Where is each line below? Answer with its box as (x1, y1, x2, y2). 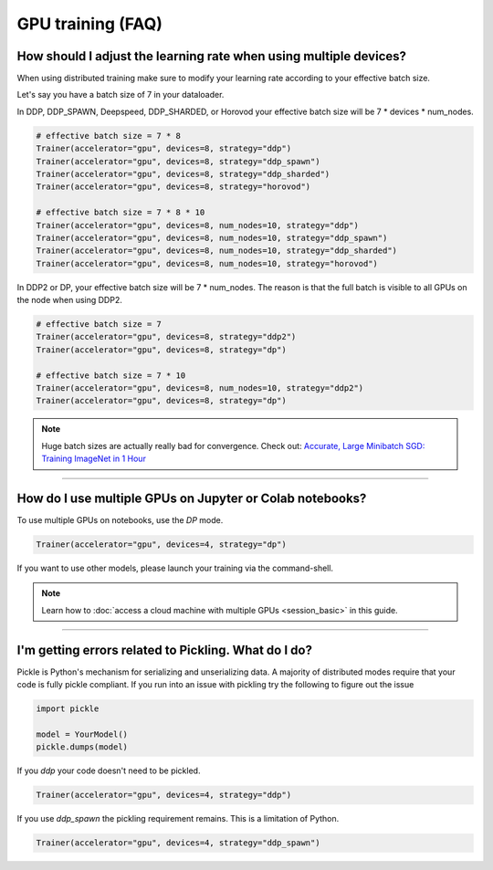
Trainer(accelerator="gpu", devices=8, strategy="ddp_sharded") (36, 169, 330, 179)
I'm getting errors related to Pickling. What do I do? (16, 642, 312, 657)
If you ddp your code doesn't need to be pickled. (16, 765, 201, 776)
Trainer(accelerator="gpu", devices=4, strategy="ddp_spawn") (36, 838, 320, 848)
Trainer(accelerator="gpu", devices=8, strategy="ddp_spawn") (36, 156, 320, 166)
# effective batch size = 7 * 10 (36, 370, 186, 381)
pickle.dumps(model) (36, 742, 128, 752)
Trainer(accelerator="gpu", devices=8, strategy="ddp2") (36, 331, 297, 342)
